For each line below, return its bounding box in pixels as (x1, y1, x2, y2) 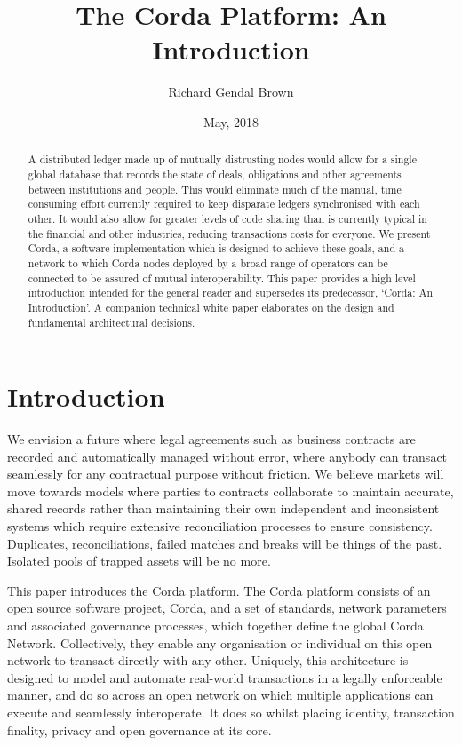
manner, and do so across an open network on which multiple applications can (7, 686, 434, 704)
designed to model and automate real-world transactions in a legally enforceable (7, 668, 442, 686)
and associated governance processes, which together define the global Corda (7, 616, 424, 635)
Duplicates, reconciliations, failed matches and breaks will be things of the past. (7, 534, 442, 552)
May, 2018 (203, 112, 259, 131)
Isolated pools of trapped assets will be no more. (7, 551, 271, 570)
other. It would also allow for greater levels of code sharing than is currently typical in (28, 210, 427, 226)
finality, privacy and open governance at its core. (7, 720, 272, 739)
